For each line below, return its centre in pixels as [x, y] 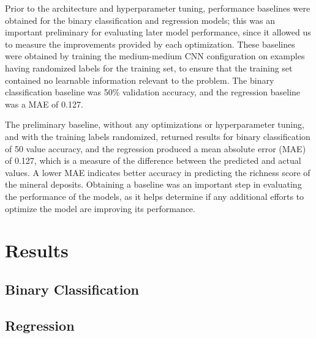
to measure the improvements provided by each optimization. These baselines [150, 44]
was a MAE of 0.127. [44, 104]
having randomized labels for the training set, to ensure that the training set [149, 68]
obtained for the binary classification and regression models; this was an [140, 20]
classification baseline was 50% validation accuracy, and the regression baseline [153, 92]
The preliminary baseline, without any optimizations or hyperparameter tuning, [155, 124]
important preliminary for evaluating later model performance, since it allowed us [158, 32]
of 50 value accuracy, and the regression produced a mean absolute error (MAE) [156, 148]
